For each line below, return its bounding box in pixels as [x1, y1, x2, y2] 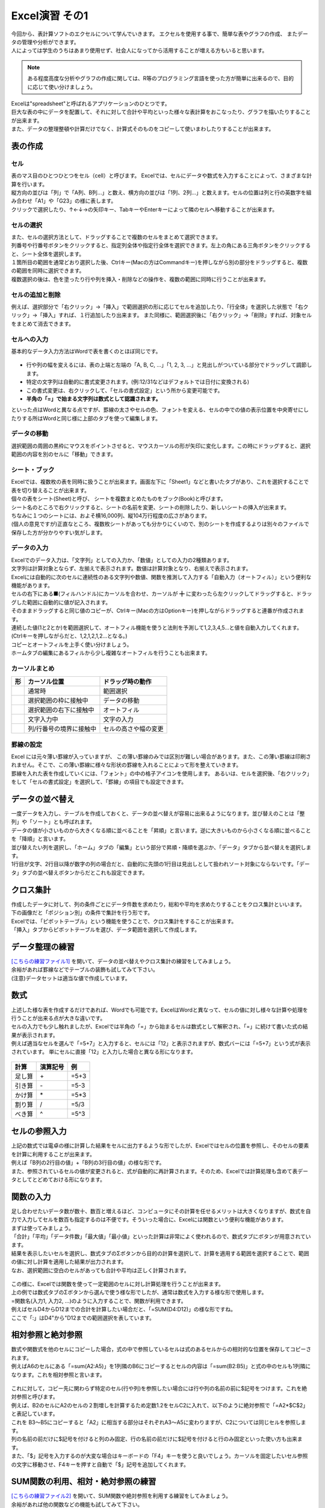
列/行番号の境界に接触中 [28, 724, 96, 733]
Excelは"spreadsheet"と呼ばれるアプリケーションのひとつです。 [11, 100, 170, 107]
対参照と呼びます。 [11, 1393, 58, 1401]
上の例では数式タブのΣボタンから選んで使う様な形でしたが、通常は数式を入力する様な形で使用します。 [11, 1288, 267, 1296]
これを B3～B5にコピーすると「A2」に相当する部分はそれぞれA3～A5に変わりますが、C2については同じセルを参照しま [11, 1418, 306, 1426]
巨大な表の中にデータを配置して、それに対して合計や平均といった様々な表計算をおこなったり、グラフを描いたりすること [11, 109, 311, 116]
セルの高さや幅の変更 [103, 724, 164, 733]
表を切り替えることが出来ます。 [11, 486, 90, 494]
